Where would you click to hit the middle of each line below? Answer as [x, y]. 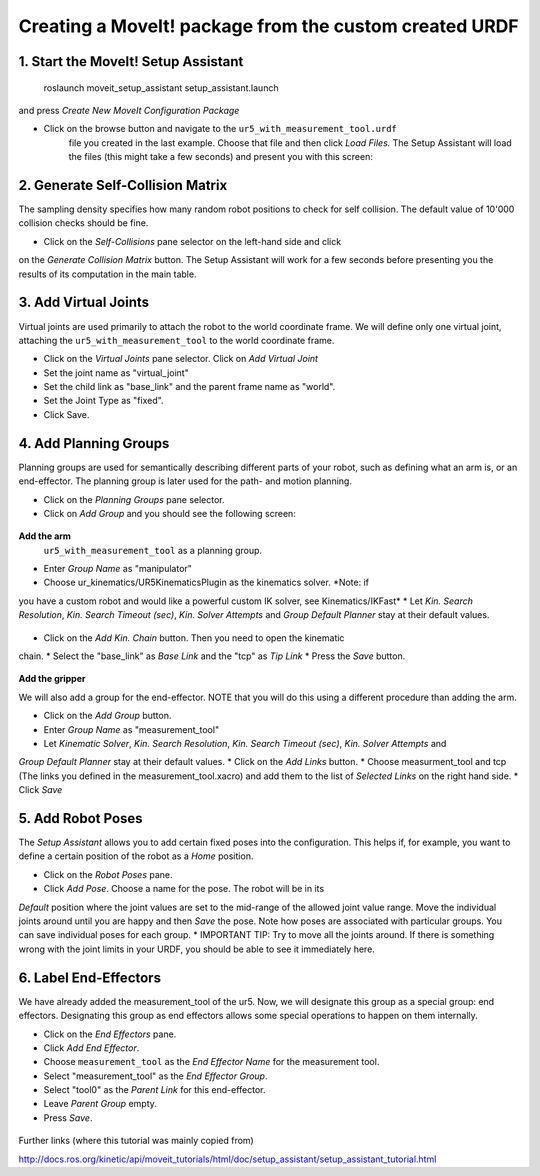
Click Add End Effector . [91, 1047]
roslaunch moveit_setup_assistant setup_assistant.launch [161, 87]
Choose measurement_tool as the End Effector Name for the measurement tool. [211, 1062]
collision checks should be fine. [83, 223]
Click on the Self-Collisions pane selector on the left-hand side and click [192, 241]
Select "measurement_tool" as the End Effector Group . [155, 1076]
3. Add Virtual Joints [84, 302]
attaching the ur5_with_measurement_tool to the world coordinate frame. [176, 340]
